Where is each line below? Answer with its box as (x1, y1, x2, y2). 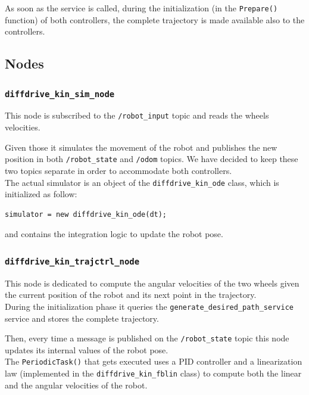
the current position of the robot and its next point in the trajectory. (5, 288, 257, 301)
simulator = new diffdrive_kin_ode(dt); (5, 210, 167, 219)
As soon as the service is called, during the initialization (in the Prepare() (5, 2, 278, 14)
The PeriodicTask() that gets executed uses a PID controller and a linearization (5, 355, 302, 368)
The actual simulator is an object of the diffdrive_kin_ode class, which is (5, 176, 279, 188)
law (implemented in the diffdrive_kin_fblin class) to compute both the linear (5, 367, 302, 380)
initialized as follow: (5, 188, 77, 200)
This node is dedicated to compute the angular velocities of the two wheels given (5, 276, 299, 289)
